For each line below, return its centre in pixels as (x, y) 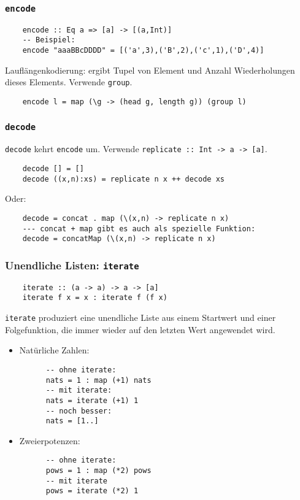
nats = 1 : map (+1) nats (98, 380)
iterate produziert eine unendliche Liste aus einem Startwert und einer (140, 317)
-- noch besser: (79, 411)
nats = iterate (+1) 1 (92, 400)
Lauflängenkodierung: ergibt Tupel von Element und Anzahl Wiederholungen (150, 70)
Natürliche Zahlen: (54, 350)
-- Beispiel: (49, 40)
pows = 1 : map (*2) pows (98, 471)
